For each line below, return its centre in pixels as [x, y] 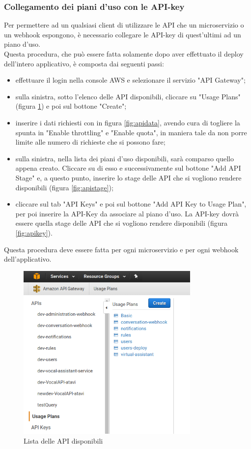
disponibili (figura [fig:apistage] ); [64, 187]
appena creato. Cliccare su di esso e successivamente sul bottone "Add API [128, 168]
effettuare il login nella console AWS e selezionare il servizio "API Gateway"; [130, 80]
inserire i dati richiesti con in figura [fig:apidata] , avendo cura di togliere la [128, 122]
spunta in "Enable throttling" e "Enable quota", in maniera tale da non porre [131, 132]
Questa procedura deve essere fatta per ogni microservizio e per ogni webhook [121, 249]
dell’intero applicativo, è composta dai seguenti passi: [84, 63]
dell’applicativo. [28, 259]
